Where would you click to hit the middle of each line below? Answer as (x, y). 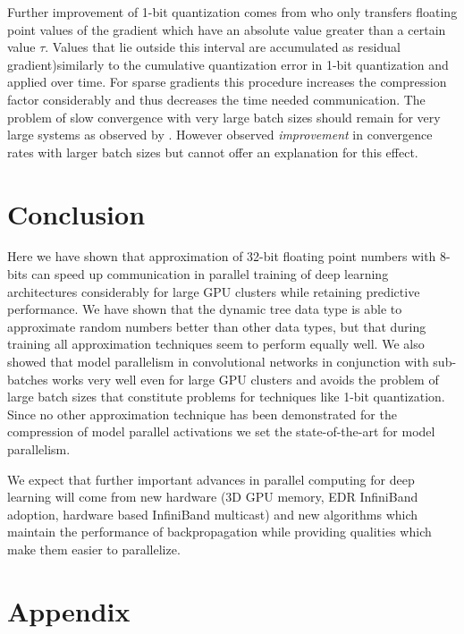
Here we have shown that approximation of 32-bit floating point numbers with (222, 256)
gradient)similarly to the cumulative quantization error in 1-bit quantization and (228, 64)
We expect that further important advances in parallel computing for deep (211, 479)
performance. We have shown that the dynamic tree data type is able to (205, 309)
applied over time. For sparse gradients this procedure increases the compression (227, 82)
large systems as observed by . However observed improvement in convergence (220, 135)
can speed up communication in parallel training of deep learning (210, 274)
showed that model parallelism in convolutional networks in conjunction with (218, 362)
